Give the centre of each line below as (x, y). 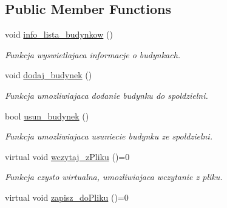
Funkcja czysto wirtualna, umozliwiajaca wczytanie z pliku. (114, 177)
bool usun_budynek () (47, 116)
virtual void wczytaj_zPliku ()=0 (67, 156)
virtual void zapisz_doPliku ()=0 (67, 197)
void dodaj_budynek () (49, 75)
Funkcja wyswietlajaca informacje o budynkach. (93, 54)
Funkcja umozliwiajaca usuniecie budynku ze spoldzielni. (109, 136)
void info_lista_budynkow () (59, 34)
